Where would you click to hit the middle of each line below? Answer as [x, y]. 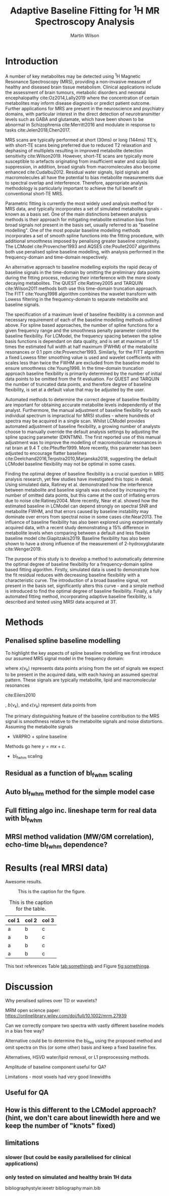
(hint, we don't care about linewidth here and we [83, 1118]
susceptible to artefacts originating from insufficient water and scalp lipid [81, 161]
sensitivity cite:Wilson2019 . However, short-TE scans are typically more [79, 156]
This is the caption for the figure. [52, 891]
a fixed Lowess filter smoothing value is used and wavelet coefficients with [83, 357]
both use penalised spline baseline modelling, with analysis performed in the [85, 251]
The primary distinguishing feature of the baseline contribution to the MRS [82, 716]
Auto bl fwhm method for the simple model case [80, 793]
